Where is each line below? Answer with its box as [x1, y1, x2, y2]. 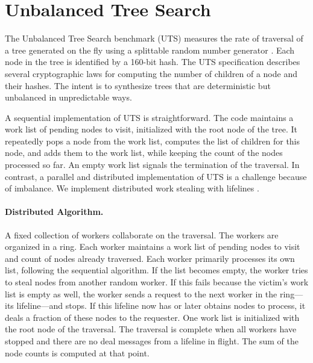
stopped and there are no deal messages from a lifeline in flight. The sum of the [5, 334, 299, 347]
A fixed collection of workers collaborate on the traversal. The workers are [5, 228, 279, 241]
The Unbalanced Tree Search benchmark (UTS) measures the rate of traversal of [5, 32, 303, 45]
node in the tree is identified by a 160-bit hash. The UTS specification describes [5, 55, 300, 68]
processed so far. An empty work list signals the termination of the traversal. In [5, 158, 300, 171]
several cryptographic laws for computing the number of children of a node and [5, 67, 297, 79]
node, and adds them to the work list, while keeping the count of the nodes [5, 146, 283, 159]
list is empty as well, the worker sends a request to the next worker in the [5, 287, 277, 300]
